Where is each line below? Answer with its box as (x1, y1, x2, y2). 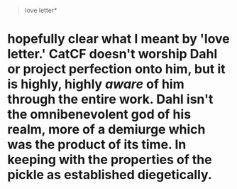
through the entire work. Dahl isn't (7, 92, 214, 107)
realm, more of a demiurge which (7, 121, 206, 138)
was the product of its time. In (7, 136, 187, 153)
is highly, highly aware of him (7, 76, 184, 92)
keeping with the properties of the (7, 152, 212, 168)
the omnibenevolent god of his (7, 107, 192, 123)
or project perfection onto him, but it (7, 61, 226, 77)
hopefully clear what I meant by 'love (7, 31, 231, 47)
